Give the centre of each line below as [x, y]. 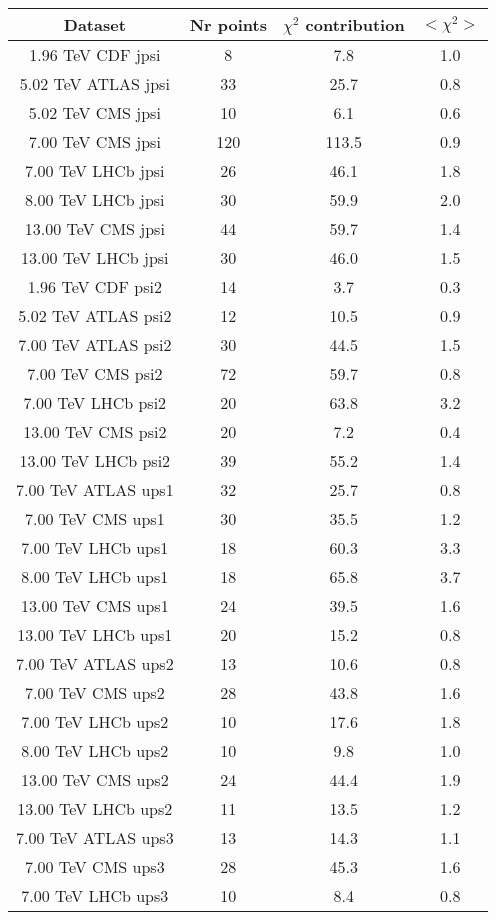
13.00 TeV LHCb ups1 [95, 634]
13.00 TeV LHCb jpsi [95, 257]
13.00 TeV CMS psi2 [95, 431]
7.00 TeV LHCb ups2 [95, 721]
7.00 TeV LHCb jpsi [95, 170]
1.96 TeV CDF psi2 [94, 286]
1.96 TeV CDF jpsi [95, 54]
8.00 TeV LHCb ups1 [95, 576]
